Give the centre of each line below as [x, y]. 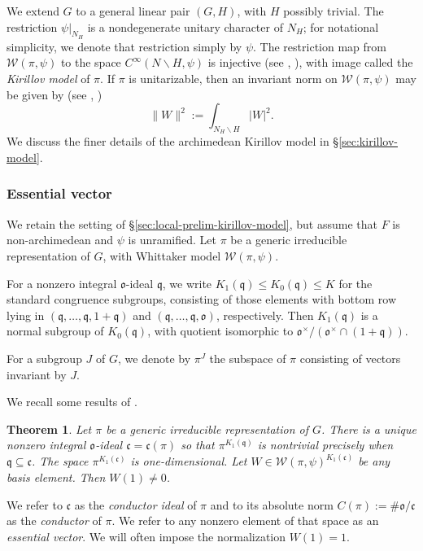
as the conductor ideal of [135, 504]
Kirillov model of [48, 78]
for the [355, 283]
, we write [187, 283]
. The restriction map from [320, 46]
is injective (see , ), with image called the [310, 62]
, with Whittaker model [162, 255]
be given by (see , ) [55, 94]
